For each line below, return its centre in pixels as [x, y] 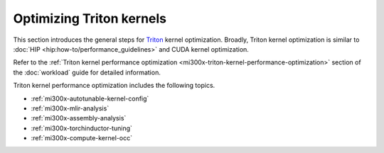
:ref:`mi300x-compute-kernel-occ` [82, 138]
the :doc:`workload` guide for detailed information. [87, 72]
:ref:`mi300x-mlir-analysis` [70, 108]
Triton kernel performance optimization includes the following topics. [114, 86]
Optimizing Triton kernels [90, 18]
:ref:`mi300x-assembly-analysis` [79, 118]
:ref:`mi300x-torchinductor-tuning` [82, 128]
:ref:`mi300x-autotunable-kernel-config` [90, 98]
